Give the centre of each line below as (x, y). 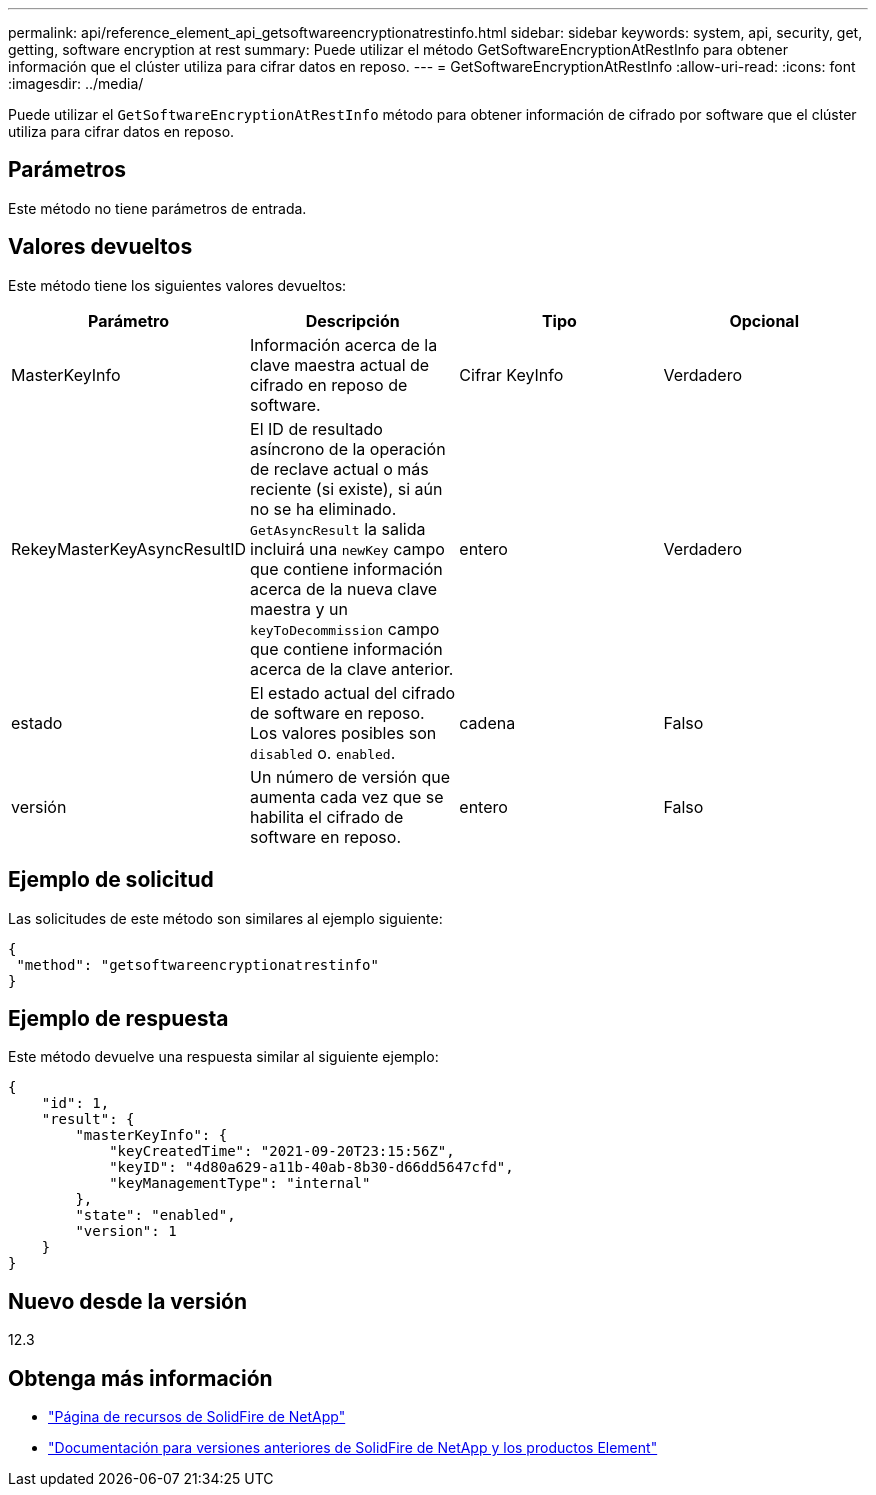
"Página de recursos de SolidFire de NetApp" (197, 1417)
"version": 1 (126, 1231)
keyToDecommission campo (345, 628)
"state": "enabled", (155, 1215)
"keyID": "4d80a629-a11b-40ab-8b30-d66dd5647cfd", (311, 1167)
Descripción (352, 320)
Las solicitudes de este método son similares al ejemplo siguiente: (225, 918)
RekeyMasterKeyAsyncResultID (129, 548)
